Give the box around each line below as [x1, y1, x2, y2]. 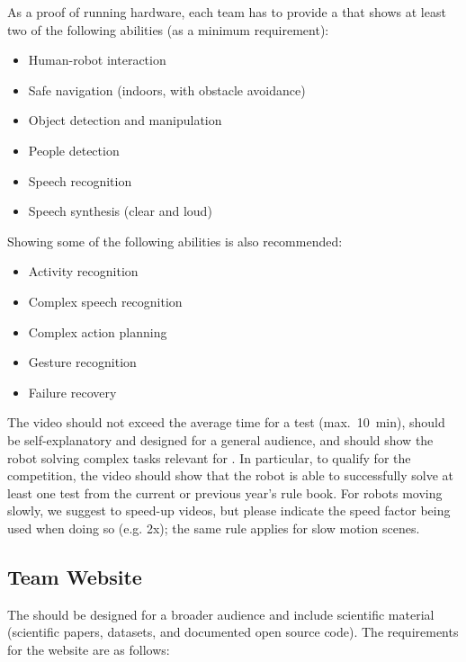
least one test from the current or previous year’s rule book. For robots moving [7, 483, 443, 502]
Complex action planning [28, 322, 167, 341]
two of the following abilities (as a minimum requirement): [7, 20, 329, 39]
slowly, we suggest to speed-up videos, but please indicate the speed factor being [7, 501, 451, 520]
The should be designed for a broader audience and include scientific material [7, 604, 435, 623]
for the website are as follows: [7, 640, 170, 658]
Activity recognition [28, 262, 139, 281]
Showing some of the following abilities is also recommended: [7, 231, 343, 250]
